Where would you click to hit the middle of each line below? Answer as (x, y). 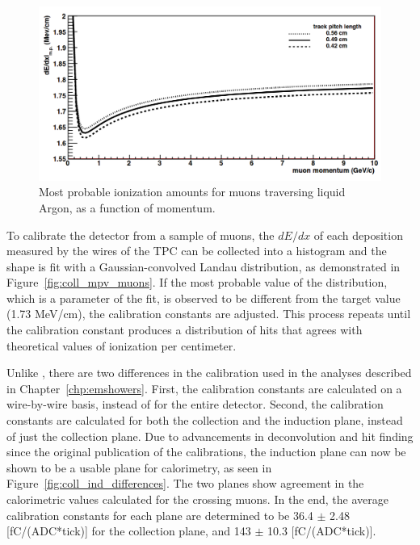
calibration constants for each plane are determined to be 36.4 (160, 515)
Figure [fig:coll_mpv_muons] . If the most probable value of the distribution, (197, 282)
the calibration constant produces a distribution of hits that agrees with (185, 330)
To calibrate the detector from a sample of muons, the (141, 235)
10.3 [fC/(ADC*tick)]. (322, 531)
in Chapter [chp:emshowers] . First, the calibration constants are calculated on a (204, 388)
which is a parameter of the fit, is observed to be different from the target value (204, 298)
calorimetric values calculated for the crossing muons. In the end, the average (197, 499)
